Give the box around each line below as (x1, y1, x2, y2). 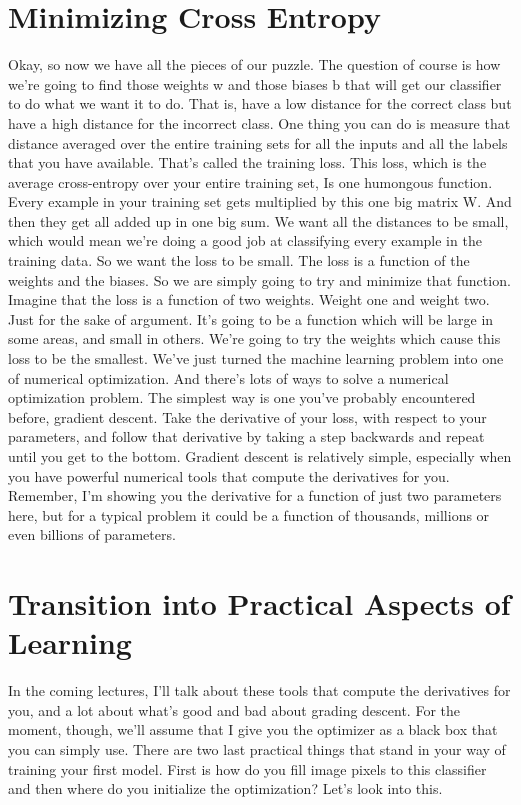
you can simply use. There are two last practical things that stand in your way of (8, 739, 506, 760)
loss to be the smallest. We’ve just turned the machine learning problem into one (8, 348, 504, 369)
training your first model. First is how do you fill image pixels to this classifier (8, 758, 487, 779)
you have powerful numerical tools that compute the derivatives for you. (8, 465, 450, 486)
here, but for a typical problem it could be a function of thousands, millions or (8, 504, 490, 525)
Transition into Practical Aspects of (8, 583, 511, 624)
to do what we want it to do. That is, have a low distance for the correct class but (8, 93, 512, 114)
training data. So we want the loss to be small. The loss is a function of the (8, 250, 470, 271)
